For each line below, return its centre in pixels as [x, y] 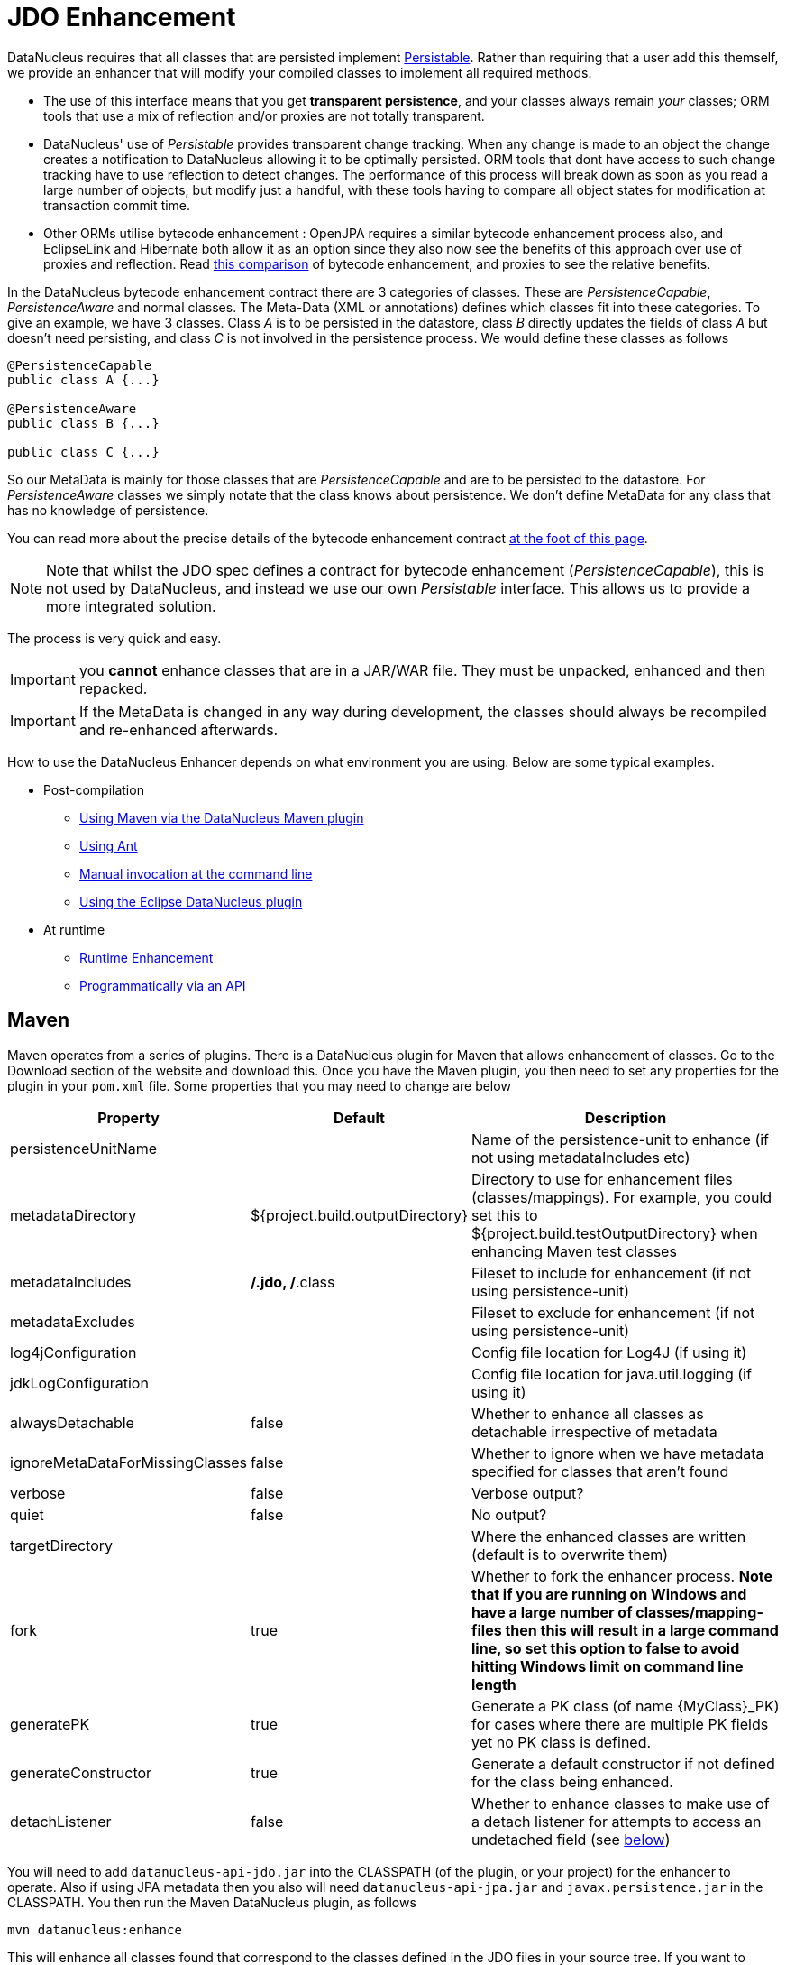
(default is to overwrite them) [570, 1554]
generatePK [50, 1724]
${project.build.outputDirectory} [359, 1215]
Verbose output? [528, 1493]
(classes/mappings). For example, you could [622, 1197]
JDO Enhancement [122, 17]
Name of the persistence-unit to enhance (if [621, 1139]
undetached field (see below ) [571, 1839]
